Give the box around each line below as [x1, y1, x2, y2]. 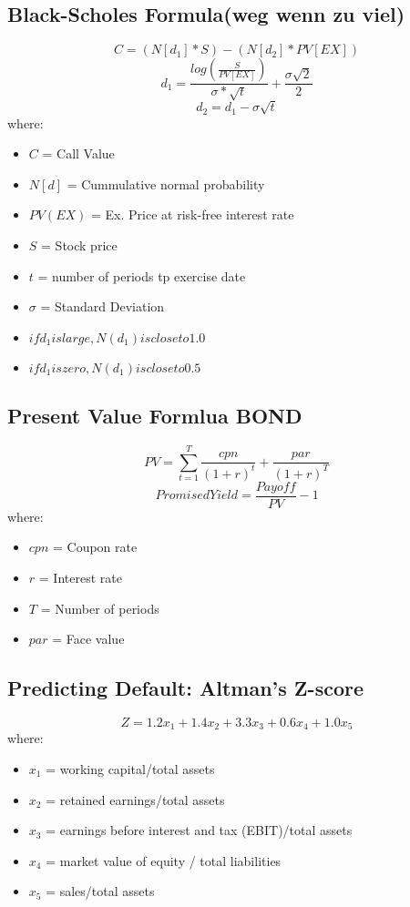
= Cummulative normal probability [67, 174, 265, 193]
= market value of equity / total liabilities [46, 851, 282, 870]
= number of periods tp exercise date [37, 266, 246, 285]
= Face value [52, 629, 125, 648]
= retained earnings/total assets [46, 790, 225, 809]
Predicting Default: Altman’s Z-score [7, 674, 364, 702]
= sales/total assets [46, 882, 155, 901]
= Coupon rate [52, 537, 138, 556]
